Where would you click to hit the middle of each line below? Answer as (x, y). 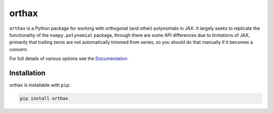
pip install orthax (44, 98)
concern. (19, 49)
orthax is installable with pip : (40, 85)
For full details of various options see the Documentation (68, 59)
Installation (27, 73)
